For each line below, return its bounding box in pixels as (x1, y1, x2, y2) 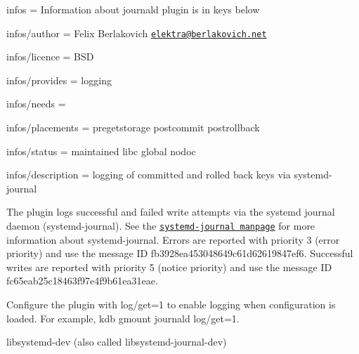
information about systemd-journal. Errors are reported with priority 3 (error (6, 232, 340, 247)
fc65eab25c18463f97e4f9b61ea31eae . (6, 273, 158, 288)
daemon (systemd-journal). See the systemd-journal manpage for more (6, 218, 315, 232)
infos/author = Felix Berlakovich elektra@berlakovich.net (6, 25, 267, 40)
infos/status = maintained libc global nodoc (6, 143, 196, 158)
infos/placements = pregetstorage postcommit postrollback (6, 120, 260, 135)
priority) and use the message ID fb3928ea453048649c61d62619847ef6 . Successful (6, 246, 353, 261)
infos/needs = (6, 96, 66, 111)
